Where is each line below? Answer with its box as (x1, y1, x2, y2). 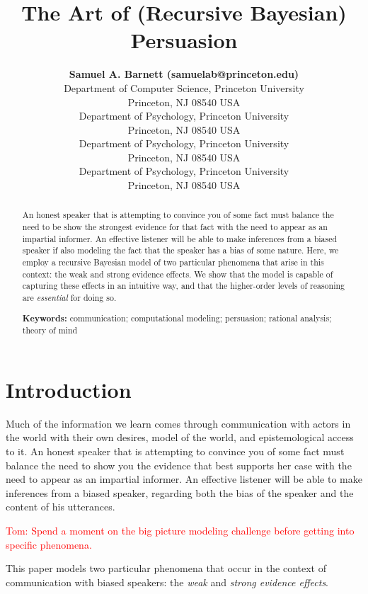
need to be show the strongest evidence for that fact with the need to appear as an (22, 221, 328, 233)
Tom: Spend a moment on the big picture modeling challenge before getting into (6, 523, 355, 537)
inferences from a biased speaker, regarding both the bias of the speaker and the (6, 485, 354, 500)
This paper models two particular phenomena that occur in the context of (6, 561, 326, 576)
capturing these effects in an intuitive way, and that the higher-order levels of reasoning (22, 280, 345, 292)
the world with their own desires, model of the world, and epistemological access (6, 430, 354, 445)
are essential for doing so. (22, 292, 117, 304)
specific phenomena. (6, 537, 92, 552)
